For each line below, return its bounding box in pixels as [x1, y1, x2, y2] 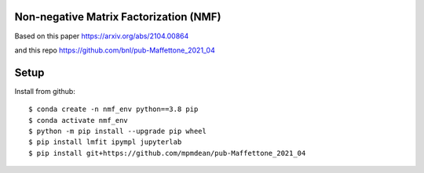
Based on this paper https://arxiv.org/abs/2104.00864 [14, 31, 189, 41]
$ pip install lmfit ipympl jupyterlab [28, 138, 182, 146]
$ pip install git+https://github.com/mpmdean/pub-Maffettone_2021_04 [28, 149, 306, 157]
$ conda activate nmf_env [28, 116, 129, 124]
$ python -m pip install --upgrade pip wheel [28, 126, 207, 135]
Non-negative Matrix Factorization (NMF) [14, 10, 221, 23]
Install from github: [14, 86, 76, 96]
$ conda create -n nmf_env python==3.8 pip [28, 105, 199, 114]
